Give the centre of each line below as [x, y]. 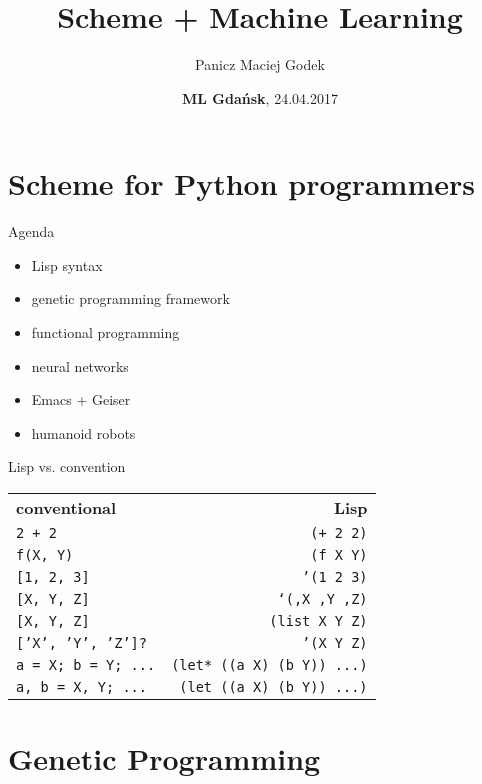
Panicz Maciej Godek [260, 64]
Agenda [31, 231]
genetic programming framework [130, 298]
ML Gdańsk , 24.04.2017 [260, 97]
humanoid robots [83, 432]
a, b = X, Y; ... [81, 687]
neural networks [80, 365]
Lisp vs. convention [67, 466]
